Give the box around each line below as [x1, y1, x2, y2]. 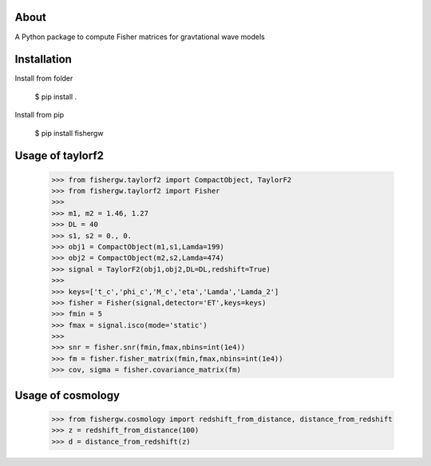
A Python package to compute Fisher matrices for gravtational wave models [14, 32, 265, 42]
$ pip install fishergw [34, 128, 104, 137]
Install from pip [14, 110, 64, 120]
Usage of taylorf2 [14, 149, 104, 163]
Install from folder [14, 74, 73, 83]
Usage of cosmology [14, 388, 120, 402]
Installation [14, 53, 72, 66]
